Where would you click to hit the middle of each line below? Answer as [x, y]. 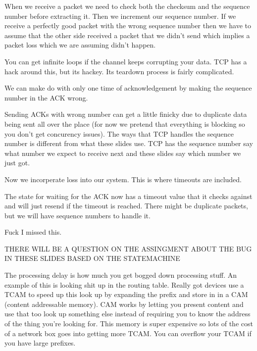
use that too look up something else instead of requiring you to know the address [128, 314]
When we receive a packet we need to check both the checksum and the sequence [127, 6]
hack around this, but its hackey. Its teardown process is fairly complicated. [119, 71]
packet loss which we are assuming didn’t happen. [80, 45]
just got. [17, 163]
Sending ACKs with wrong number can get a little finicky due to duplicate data [126, 114]
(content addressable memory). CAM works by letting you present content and [124, 304]
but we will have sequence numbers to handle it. [77, 215]
